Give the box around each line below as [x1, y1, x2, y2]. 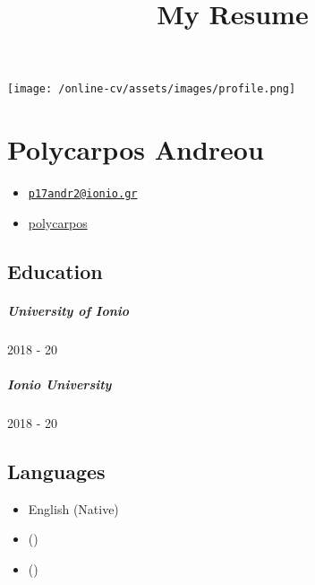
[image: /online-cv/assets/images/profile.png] [7, 83, 296, 96]
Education [7, 257, 103, 284]
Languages [7, 457, 106, 485]
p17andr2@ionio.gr [28, 188, 138, 201]
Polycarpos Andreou [7, 131, 264, 168]
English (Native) [28, 499, 119, 518]
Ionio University [7, 374, 112, 393]
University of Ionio [7, 301, 130, 319]
